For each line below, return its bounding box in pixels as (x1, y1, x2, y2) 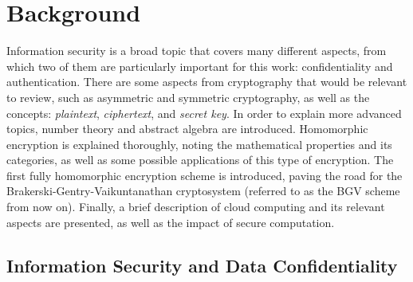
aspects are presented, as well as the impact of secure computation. (6, 213, 335, 230)
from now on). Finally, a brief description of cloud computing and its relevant (6, 198, 385, 215)
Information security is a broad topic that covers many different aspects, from (6, 42, 387, 59)
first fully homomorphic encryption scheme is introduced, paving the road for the (6, 166, 403, 183)
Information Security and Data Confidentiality (6, 253, 398, 277)
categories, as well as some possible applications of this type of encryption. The (6, 151, 394, 168)
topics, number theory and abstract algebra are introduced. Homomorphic (6, 120, 368, 137)
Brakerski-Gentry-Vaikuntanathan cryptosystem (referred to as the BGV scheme (6, 182, 400, 199)
